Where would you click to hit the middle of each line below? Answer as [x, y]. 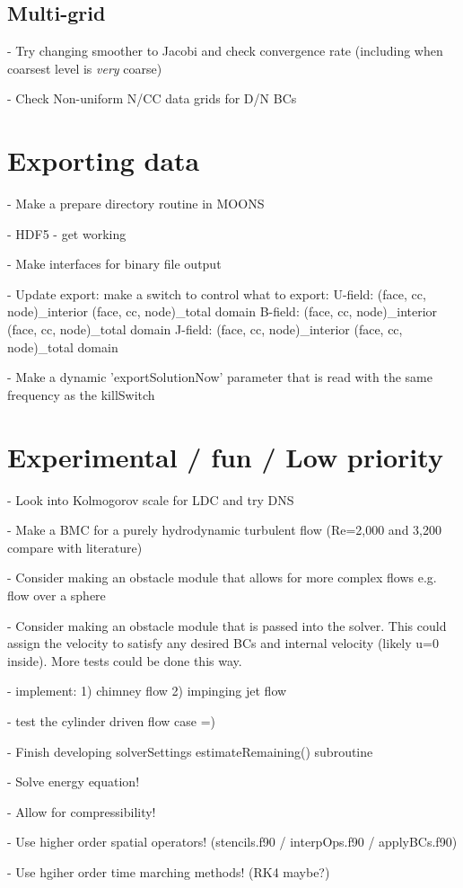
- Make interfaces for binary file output [114, 264]
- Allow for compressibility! [82, 811]
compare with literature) [75, 547]
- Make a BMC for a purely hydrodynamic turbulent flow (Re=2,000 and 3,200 [224, 530]
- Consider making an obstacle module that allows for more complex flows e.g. [222, 577]
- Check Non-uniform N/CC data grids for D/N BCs [152, 98]
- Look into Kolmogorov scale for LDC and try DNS [151, 499]
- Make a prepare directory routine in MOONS [136, 204]
